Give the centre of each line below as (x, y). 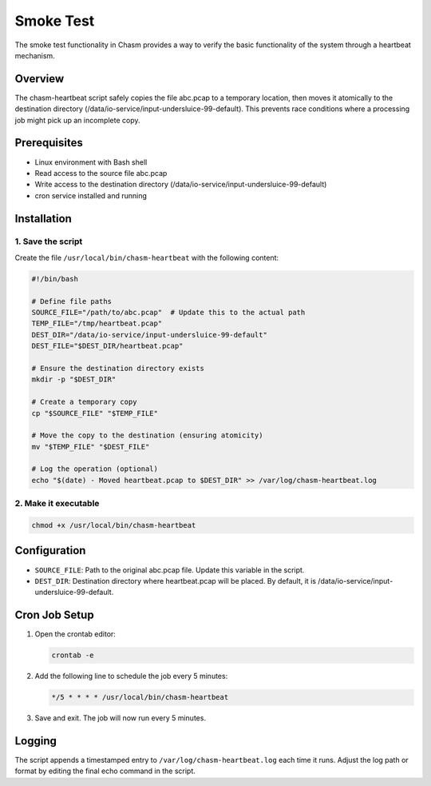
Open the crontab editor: (75, 634)
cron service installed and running (91, 195)
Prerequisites (49, 143)
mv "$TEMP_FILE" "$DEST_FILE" (91, 447)
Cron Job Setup (55, 615)
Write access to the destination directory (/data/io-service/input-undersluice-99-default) (181, 185)
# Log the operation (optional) (95, 469)
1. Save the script (49, 241)
